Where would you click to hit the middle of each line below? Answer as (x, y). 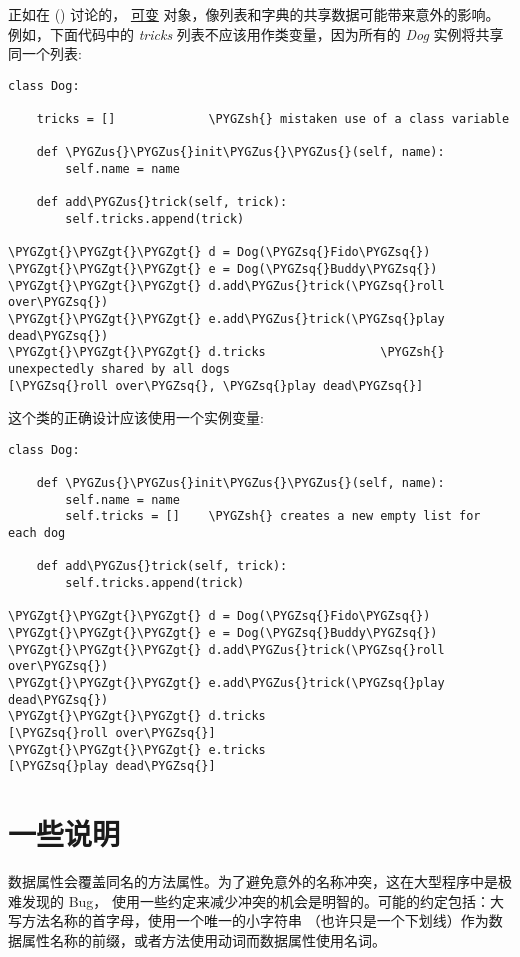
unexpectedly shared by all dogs (119, 368)
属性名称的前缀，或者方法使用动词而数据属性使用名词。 (203, 939)
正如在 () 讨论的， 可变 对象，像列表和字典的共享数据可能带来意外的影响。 (254, 14)
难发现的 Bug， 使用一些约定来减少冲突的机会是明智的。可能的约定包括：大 (256, 900)
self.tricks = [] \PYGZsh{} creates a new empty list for (273, 516)
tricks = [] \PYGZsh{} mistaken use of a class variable (273, 119)
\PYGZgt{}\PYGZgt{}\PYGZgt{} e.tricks (137, 749)
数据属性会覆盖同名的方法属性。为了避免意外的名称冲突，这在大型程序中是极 (260, 881)
